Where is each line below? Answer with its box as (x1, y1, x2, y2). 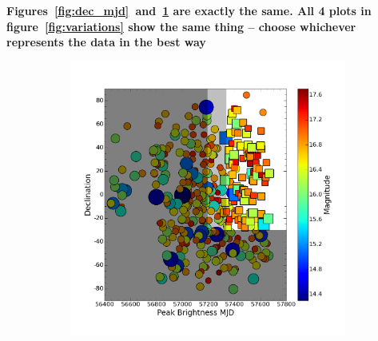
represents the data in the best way (6, 34, 206, 50)
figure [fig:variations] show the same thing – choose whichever (6, 18, 356, 34)
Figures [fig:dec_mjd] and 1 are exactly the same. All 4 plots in (6, 2, 372, 18)
